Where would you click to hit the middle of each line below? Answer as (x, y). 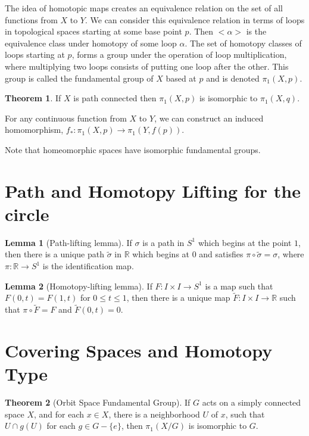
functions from (31, 19)
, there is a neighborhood (154, 414)
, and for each (59, 414)
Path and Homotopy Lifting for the (153, 190)
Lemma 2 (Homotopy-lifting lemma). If (79, 286)
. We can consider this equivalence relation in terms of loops (195, 19)
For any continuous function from (66, 118)
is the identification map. (88, 266)
